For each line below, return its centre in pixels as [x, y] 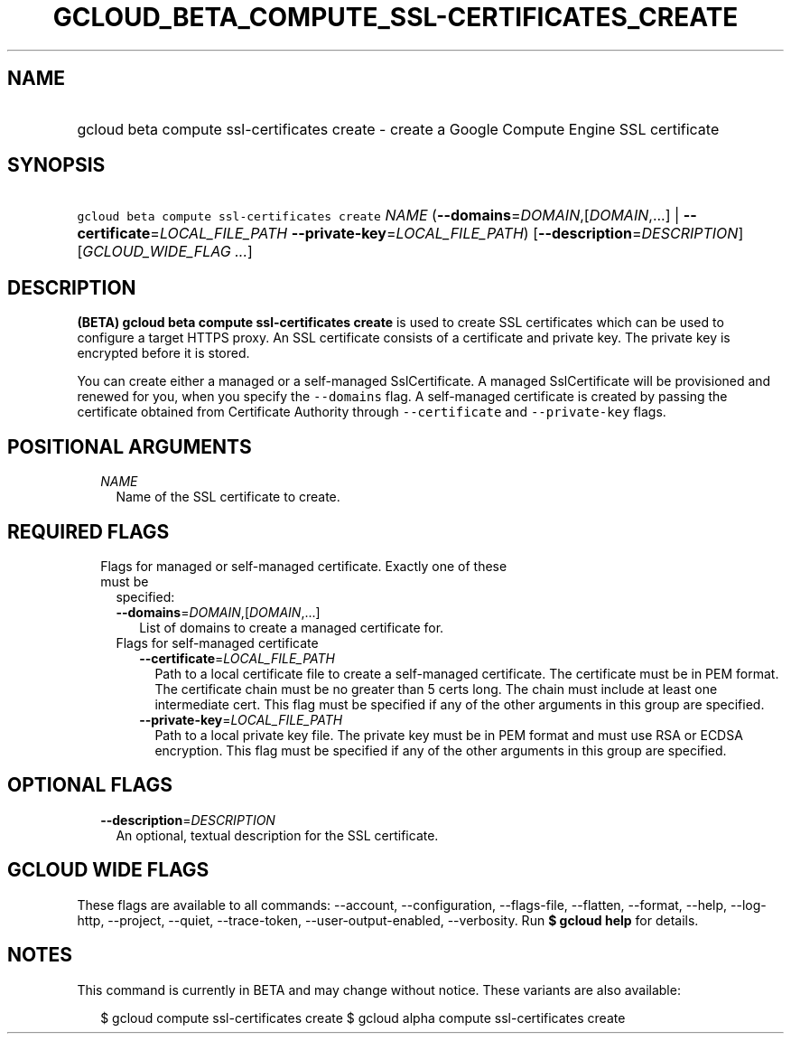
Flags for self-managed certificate [217, 642]
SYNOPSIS [56, 165]
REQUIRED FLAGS [88, 531]
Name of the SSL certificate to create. [228, 497]
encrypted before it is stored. [163, 353]
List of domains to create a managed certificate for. [292, 627]
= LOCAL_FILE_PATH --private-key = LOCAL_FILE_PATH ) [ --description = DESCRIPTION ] [447, 234]
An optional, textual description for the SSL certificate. [277, 835]
